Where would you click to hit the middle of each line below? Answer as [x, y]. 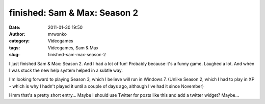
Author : [17, 34]
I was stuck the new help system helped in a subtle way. [66, 70]
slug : [14, 55]
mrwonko [57, 34]
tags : [14, 48]
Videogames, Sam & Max [73, 48]
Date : [15, 27]
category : [19, 41]
